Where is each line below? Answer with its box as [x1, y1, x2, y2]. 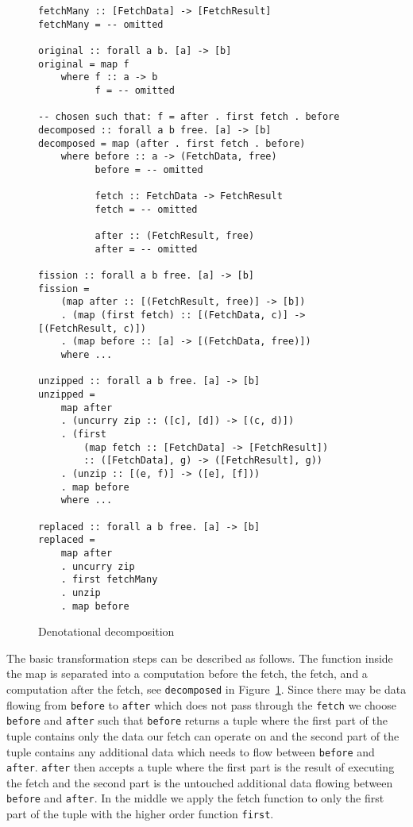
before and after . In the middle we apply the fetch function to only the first [6, 790, 384, 806]
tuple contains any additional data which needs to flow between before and [6, 743, 375, 760]
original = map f [38, 58, 129, 70]
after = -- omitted [95, 243, 198, 255]
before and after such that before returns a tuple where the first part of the [6, 712, 388, 729]
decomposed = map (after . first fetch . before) [38, 137, 306, 149]
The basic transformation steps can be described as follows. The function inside [6, 649, 393, 666]
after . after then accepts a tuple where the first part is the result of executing [6, 759, 395, 775]
